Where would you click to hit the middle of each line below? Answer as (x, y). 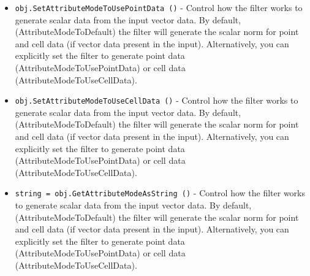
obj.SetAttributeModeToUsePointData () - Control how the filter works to (159, 7)
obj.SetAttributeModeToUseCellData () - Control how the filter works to (157, 100)
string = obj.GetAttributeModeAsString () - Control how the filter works (160, 193)
